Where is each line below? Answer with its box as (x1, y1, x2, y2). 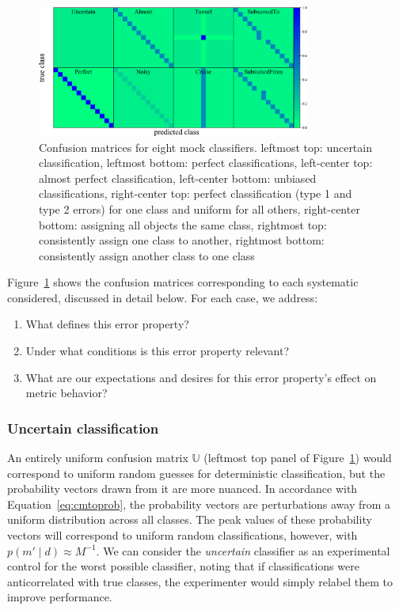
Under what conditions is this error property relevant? (25, 343, 290, 359)
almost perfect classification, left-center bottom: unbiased (39, 169, 317, 186)
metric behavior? (25, 385, 108, 401)
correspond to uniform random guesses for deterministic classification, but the (7, 464, 386, 481)
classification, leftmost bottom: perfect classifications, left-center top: (39, 154, 373, 171)
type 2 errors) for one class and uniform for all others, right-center (39, 200, 360, 217)
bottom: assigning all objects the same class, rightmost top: (39, 216, 327, 233)
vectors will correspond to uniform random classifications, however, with (7, 527, 358, 544)
